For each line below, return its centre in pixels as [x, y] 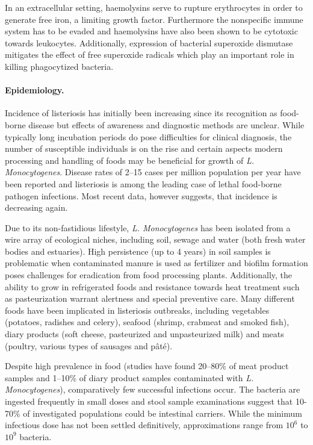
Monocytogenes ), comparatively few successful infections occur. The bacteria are [153, 389]
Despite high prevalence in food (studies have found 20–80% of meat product [147, 366]
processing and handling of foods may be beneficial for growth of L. [130, 160]
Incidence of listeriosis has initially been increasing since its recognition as [141, 113]
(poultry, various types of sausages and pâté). [89, 345]
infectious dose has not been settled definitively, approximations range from [144, 425]
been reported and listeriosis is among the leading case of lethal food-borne [143, 183]
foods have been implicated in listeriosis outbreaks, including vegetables [137, 310]
